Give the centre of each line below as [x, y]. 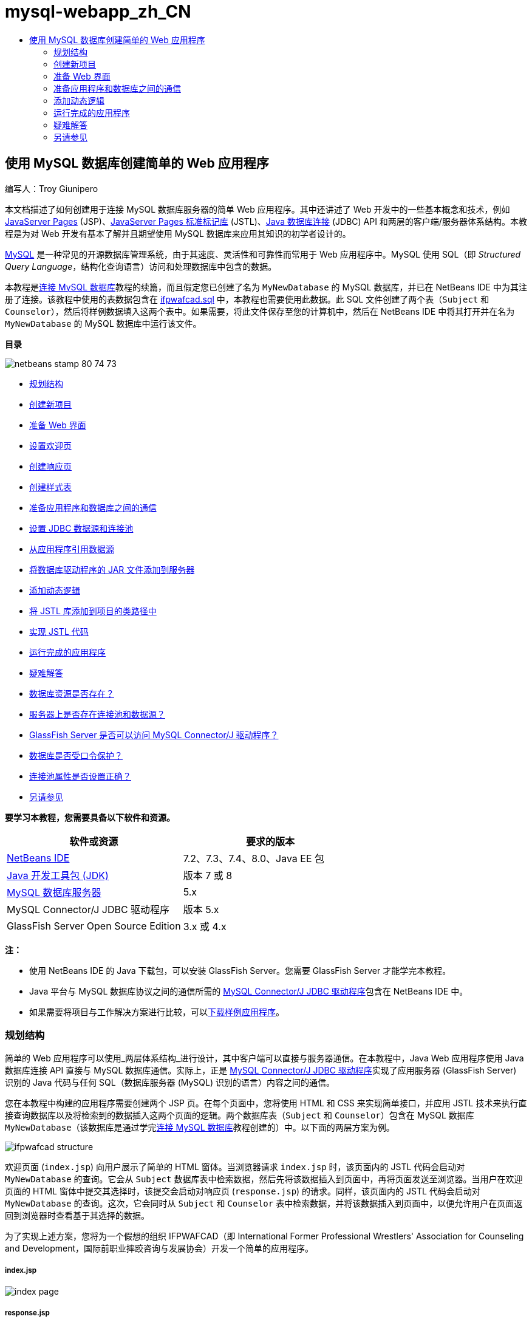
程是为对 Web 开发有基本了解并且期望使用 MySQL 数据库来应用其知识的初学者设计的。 [178, 233]
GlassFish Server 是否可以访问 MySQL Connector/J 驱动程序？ [154, 735]
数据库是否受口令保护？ [76, 755]
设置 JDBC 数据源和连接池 [81, 528]
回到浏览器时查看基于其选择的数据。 [77, 1216]
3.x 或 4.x [205, 926]
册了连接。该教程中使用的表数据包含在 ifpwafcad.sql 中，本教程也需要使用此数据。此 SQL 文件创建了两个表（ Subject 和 [247, 299]
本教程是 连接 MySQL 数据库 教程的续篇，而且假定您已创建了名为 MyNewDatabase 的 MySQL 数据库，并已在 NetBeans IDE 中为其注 [266, 287]
